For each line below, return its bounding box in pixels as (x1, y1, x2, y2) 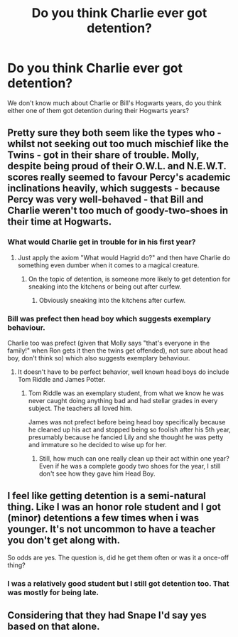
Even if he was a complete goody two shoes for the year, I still (38, 461, 221, 470)
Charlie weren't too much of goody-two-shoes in (7, 205, 229, 217)
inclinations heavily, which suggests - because (7, 183, 220, 195)
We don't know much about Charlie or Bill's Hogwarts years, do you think (7, 98, 222, 107)
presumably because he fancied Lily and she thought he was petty (28, 432, 224, 441)
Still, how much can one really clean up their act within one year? (38, 454, 229, 463)
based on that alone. (7, 621, 101, 633)
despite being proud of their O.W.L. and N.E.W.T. (7, 160, 227, 172)
